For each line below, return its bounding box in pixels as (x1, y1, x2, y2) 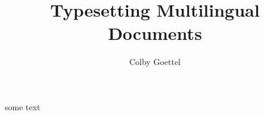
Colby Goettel (129, 55, 181, 68)
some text (5, 100, 41, 113)
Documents (108, 21, 202, 45)
